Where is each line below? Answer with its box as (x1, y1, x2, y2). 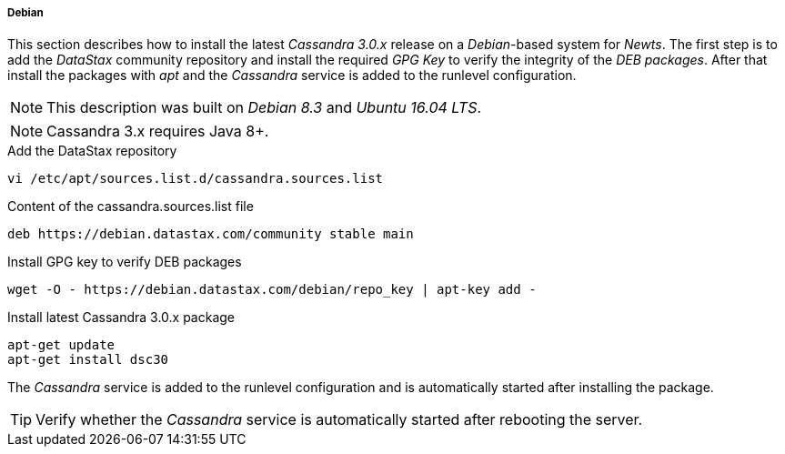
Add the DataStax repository (7, 143, 177, 159)
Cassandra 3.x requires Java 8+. (46, 122, 269, 141)
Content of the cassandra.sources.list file (7, 198, 254, 215)
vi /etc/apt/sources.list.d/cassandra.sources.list (7, 171, 384, 187)
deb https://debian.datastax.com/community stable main (7, 227, 414, 242)
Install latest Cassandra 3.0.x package (7, 309, 236, 326)
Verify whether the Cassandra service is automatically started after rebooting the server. (35, 410, 643, 429)
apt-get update (7, 338, 116, 353)
